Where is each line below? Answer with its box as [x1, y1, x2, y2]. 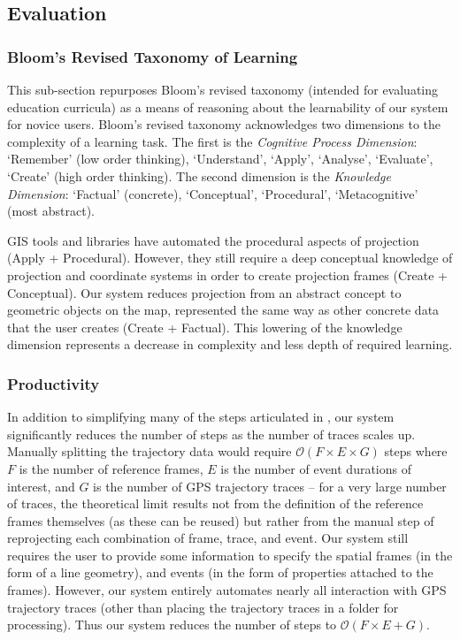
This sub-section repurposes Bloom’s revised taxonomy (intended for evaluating [7, 80, 439, 98]
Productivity [7, 372, 100, 394]
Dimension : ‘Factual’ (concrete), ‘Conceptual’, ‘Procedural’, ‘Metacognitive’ [7, 184, 418, 202]
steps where [384, 442, 448, 461]
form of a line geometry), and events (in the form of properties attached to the [7, 563, 433, 582]
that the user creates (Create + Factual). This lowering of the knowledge [7, 317, 402, 336]
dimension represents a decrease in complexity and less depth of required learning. [7, 335, 453, 354]
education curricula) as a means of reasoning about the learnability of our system [7, 97, 448, 116]
